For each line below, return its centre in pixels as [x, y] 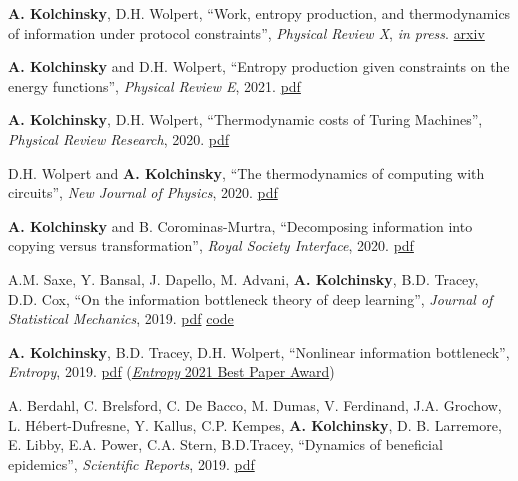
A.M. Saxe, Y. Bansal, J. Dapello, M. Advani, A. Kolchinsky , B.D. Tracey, [243, 278]
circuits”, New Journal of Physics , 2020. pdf [143, 192]
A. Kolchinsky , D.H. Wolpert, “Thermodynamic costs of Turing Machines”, [245, 119]
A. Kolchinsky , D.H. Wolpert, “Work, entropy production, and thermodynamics [259, 13]
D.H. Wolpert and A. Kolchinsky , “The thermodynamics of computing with [246, 172]
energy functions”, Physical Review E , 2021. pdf [154, 85]
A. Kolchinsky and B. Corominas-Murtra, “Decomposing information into [240, 225]
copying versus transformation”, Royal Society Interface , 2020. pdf [211, 245]
